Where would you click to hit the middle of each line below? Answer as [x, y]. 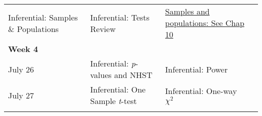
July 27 [21, 95]
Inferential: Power [196, 69]
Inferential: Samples [43, 17]
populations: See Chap [205, 23]
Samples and [187, 11]
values [101, 75]
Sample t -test [114, 101]
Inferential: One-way [201, 90]
